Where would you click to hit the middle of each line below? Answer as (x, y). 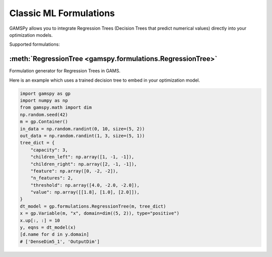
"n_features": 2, (52, 178)
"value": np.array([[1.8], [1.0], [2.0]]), (85, 192)
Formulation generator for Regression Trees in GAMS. (65, 71)
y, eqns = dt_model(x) (48, 228)
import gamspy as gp (45, 93)
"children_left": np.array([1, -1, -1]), (82, 157)
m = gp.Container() (44, 122)
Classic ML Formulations (62, 13)
